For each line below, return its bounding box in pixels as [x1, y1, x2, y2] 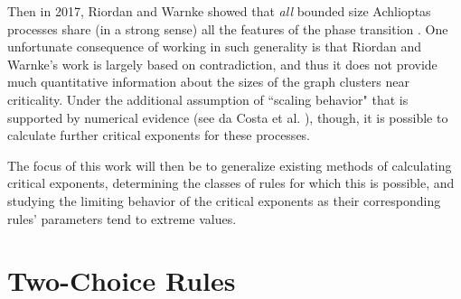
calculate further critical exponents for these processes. [7, 126, 311, 145]
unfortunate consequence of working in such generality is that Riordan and [7, 37, 421, 56]
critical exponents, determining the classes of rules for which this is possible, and [7, 173, 455, 192]
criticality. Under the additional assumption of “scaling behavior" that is [7, 89, 409, 108]
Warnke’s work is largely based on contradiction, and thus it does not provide [7, 54, 437, 73]
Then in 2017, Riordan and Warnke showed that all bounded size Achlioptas [7, 2, 431, 20]
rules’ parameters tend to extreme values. [7, 209, 237, 228]
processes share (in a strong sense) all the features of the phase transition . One [7, 19, 448, 38]
